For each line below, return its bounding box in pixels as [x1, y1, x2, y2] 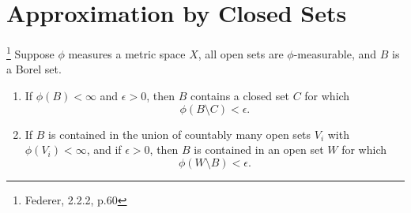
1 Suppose [6, 43, 55, 62]
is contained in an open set [194, 141, 324, 158]
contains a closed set [190, 87, 289, 103]
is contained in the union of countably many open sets [48, 125, 311, 142]
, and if [86, 141, 122, 158]
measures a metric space [68, 45, 186, 62]
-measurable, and [293, 45, 377, 62]
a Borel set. [6, 61, 62, 77]
